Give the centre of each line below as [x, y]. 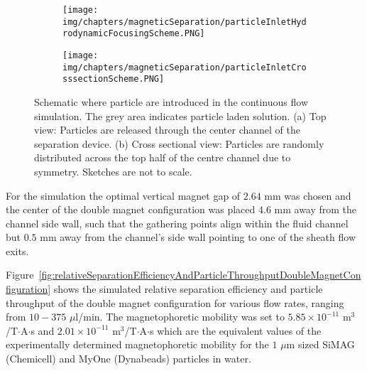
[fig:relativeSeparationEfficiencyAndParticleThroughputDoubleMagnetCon [200, 275]
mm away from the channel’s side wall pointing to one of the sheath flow [198, 237]
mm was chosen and [308, 195]
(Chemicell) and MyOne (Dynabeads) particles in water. [128, 359]
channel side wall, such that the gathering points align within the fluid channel [177, 223]
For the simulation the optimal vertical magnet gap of [123, 195]
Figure [20, 275]
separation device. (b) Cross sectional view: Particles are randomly [179, 143]
